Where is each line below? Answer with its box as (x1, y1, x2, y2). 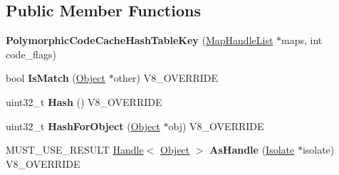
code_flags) (6, 46, 56, 61)
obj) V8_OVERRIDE (168, 118, 264, 133)
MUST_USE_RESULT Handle (6, 142, 144, 157)
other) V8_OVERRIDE (113, 70, 219, 85)
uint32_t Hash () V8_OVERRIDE (6, 94, 162, 109)
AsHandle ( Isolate (209, 142, 295, 157)
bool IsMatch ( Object (6, 70, 105, 85)
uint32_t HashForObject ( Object (6, 118, 160, 133)
